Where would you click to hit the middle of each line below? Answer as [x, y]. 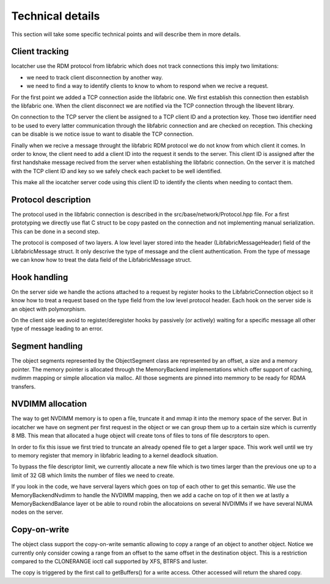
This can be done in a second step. [56, 231]
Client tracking [40, 52]
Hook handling [40, 277]
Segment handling [47, 346]
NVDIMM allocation [49, 404]
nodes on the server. [37, 512]
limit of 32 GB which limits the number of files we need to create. [93, 475]
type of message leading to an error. [57, 329]
